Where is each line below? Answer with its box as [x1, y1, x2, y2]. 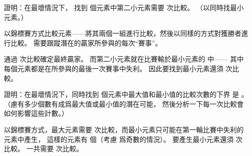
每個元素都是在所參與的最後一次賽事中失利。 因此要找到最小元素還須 [4, 63, 223, 73]
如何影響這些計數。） [4, 108, 68, 118]
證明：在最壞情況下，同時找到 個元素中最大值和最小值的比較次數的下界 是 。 [4, 89, 248, 99]
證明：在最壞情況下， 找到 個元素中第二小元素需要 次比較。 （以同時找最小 [4, 2, 244, 12]
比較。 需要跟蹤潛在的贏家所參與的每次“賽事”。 [10, 37, 162, 47]
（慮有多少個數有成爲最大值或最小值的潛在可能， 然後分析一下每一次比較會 [4, 98, 244, 109]
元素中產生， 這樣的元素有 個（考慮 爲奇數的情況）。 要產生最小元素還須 [4, 134, 234, 144]
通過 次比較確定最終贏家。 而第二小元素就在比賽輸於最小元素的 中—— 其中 [4, 54, 244, 64]
